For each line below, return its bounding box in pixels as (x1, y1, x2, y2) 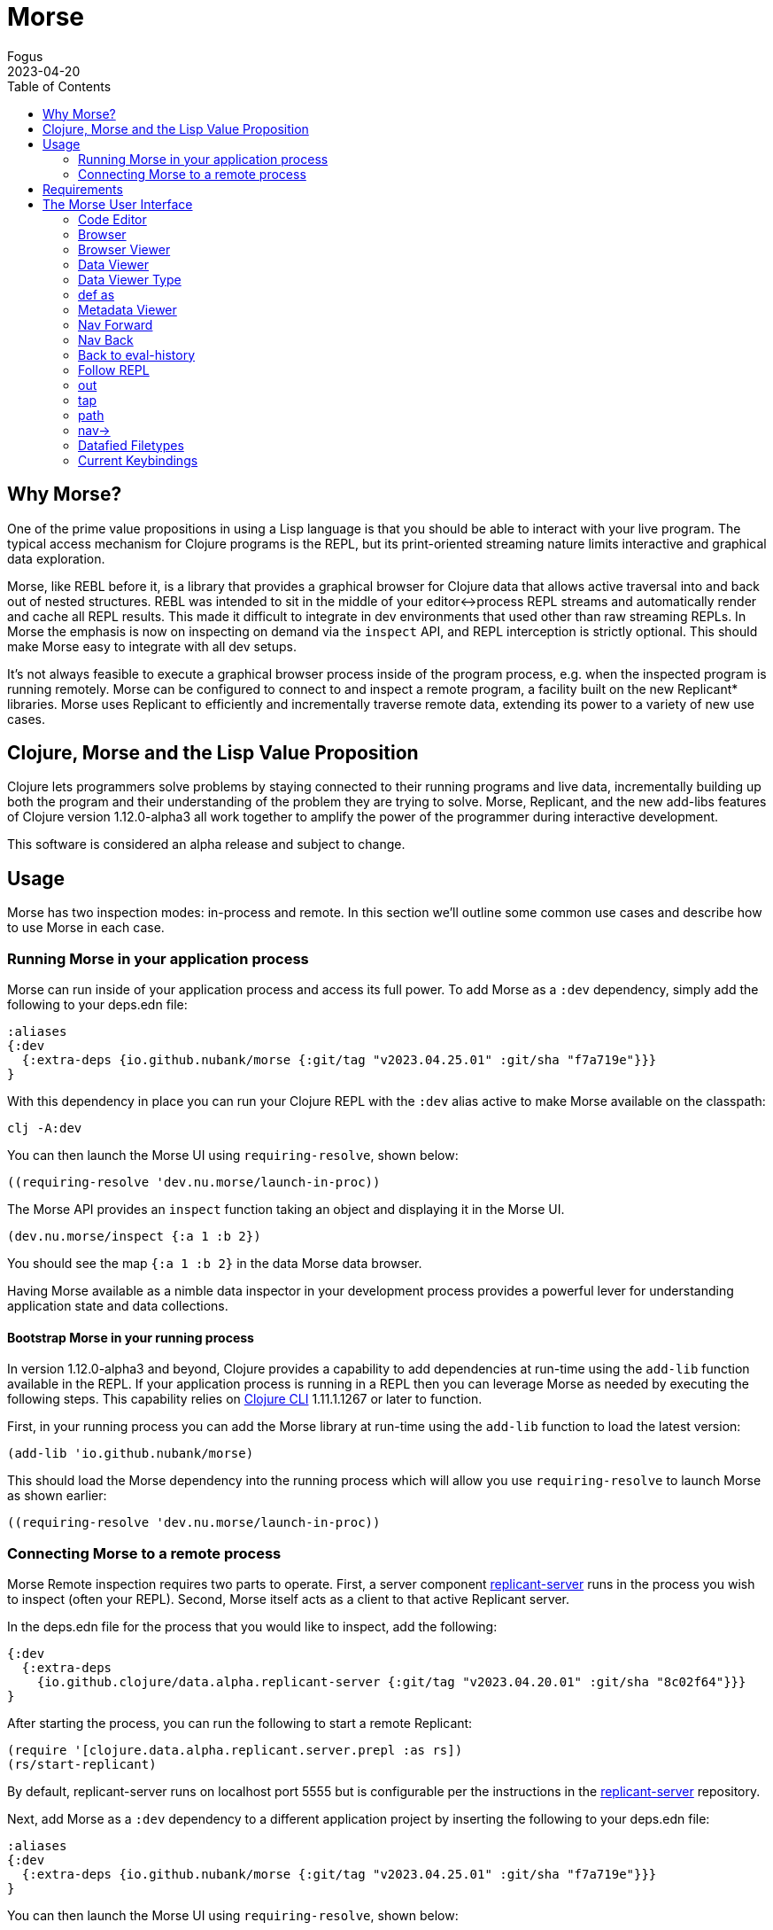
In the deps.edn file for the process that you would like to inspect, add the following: (7, 1619, 498, 1634)
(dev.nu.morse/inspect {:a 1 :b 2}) (7, 1229, 261, 1244)
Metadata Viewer (78, 301, 177, 317)
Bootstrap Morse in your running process (7, 1329, 254, 1345)
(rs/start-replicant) (7, 1757, 157, 1771)
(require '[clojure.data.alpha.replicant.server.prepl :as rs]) (7, 1743, 463, 1757)
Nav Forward (78, 316, 153, 332)
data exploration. (7, 550, 105, 566)
